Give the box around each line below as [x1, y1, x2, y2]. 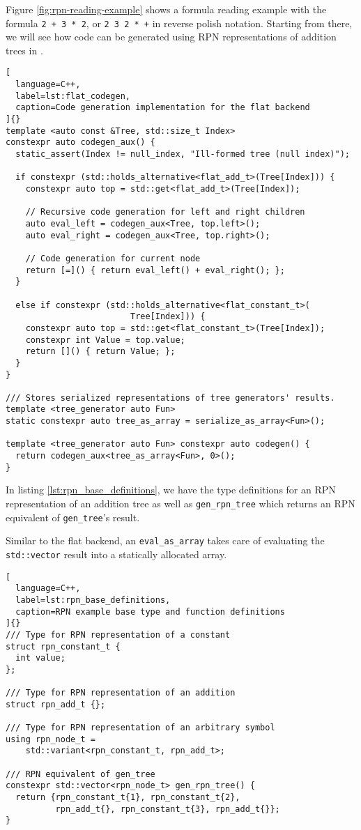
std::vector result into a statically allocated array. [6, 546, 227, 561]
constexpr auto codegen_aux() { [6, 137, 155, 148]
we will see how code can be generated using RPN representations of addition [6, 29, 337, 44]
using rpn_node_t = [6, 734, 95, 744]
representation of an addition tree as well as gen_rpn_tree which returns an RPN [6, 496, 355, 510]
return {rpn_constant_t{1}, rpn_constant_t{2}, [15, 792, 240, 803]
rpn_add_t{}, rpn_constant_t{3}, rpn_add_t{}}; [55, 804, 280, 814]
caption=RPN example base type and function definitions [15, 606, 285, 617]
